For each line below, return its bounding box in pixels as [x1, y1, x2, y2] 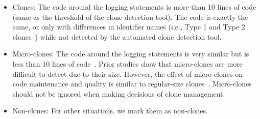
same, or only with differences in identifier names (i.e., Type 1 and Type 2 [12, 21, 245, 32]
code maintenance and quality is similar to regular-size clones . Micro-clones [12, 78, 252, 89]
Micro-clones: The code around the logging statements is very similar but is [12, 48, 249, 59]
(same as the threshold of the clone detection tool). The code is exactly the [12, 11, 248, 22]
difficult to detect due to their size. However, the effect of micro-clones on [12, 68, 243, 79]
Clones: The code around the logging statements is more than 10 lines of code [12, 2, 256, 12]
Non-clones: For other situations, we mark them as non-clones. [12, 105, 208, 116]
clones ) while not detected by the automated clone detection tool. [12, 31, 222, 42]
